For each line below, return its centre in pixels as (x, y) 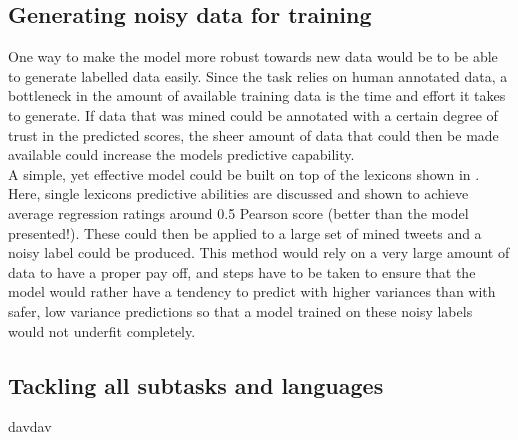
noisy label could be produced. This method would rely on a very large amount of (259, 252)
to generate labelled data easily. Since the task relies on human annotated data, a (258, 75)
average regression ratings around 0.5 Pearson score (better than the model (238, 212)
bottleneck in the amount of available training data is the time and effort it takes (257, 95)
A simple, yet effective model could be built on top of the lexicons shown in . (244, 173)
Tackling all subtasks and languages (196, 384)
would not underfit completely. (102, 330)
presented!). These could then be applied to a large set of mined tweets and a (245, 232)
